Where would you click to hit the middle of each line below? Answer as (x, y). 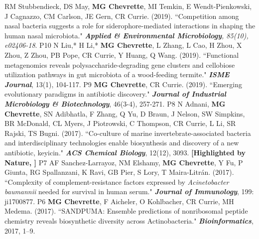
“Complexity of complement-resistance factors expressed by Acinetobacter (117, 181)
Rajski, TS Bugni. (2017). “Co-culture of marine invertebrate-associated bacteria (128, 133)
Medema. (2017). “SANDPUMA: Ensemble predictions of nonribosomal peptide (126, 211)
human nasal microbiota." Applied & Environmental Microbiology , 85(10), (127, 35)
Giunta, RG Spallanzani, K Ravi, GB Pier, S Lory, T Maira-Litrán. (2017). (119, 172)
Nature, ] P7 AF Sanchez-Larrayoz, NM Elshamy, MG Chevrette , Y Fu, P (124, 162)
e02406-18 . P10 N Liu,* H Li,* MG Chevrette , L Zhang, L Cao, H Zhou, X (123, 45)
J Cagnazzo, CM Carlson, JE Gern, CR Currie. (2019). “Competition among (122, 16)
